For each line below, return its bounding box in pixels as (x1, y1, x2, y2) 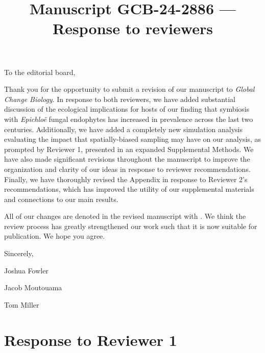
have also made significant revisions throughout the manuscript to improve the (4, 154, 250, 164)
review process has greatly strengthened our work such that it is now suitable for (4, 220, 257, 231)
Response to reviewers (53, 18, 213, 39)
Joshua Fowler (4, 265, 49, 275)
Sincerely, (4, 248, 34, 259)
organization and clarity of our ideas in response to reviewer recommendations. (4, 163, 251, 174)
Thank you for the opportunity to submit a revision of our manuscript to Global (4, 84, 255, 94)
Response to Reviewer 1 (4, 329, 177, 350)
